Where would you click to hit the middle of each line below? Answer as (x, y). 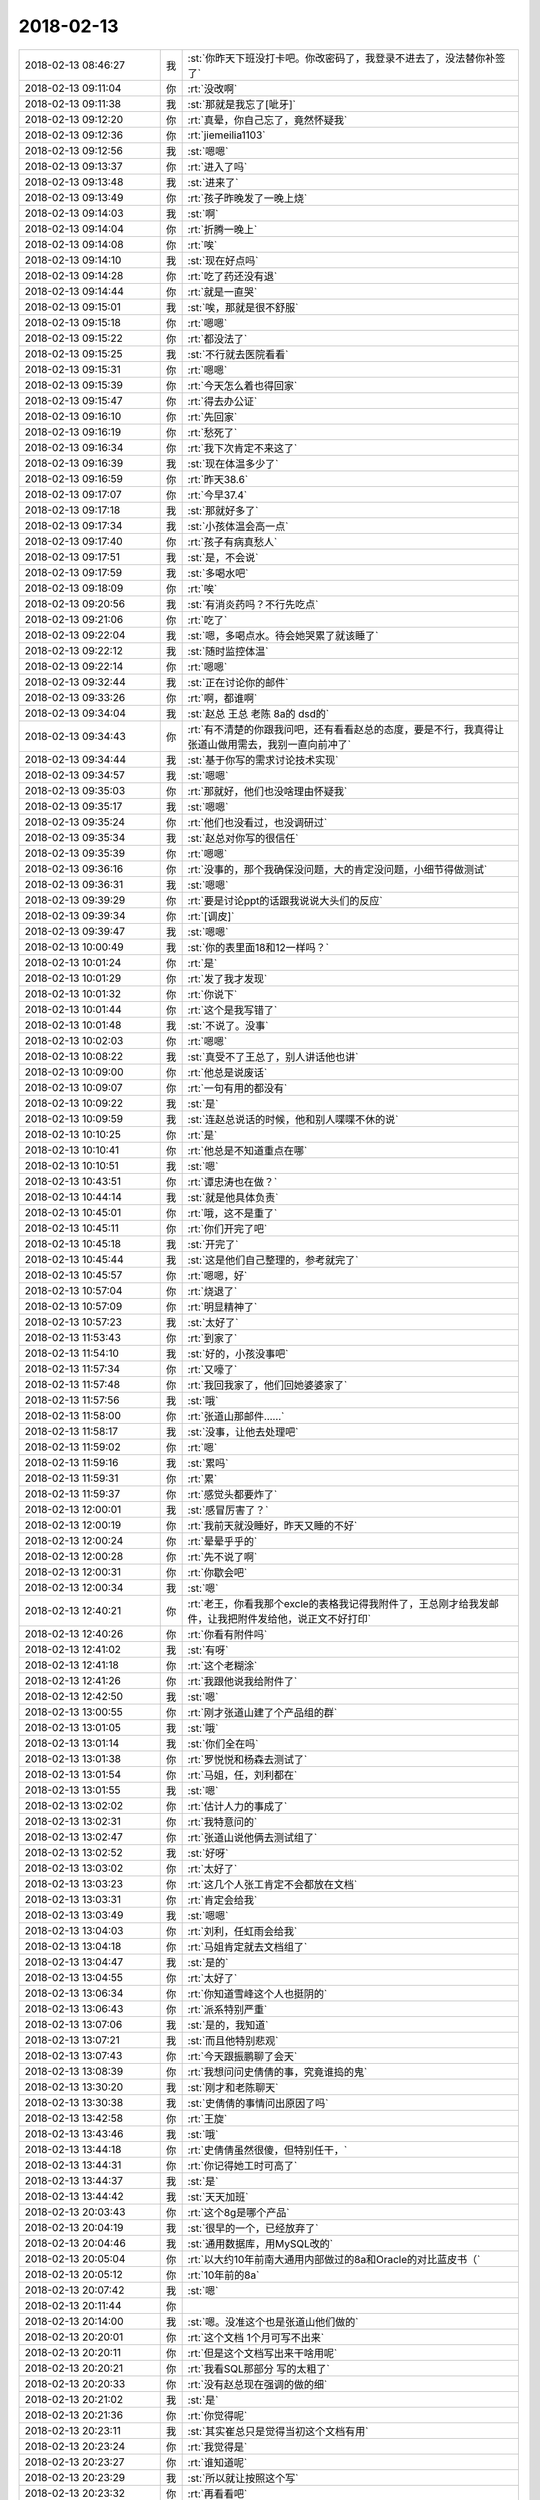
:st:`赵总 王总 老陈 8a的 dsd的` (258, 713)
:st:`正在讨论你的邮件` (238, 682)
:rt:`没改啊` (212, 88)
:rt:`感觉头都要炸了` (232, 1494)
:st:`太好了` (213, 1322)
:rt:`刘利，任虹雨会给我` (242, 1931)
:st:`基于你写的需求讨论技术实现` (263, 760)
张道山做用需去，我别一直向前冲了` (269, 744)
